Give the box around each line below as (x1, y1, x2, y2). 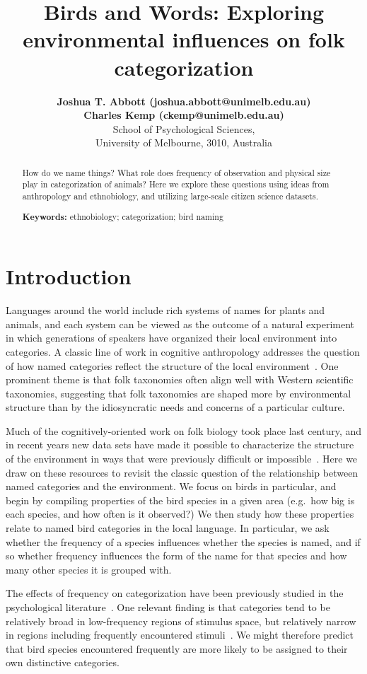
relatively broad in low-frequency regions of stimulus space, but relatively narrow (6, 613, 356, 628)
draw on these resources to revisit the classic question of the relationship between (6, 465, 359, 480)
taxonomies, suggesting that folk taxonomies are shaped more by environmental (6, 385, 351, 400)
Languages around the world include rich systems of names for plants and (6, 303, 325, 318)
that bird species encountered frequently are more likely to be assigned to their (6, 641, 348, 656)
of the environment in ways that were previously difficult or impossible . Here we (6, 451, 358, 466)
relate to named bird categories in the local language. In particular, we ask (6, 521, 330, 535)
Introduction (6, 262, 132, 291)
